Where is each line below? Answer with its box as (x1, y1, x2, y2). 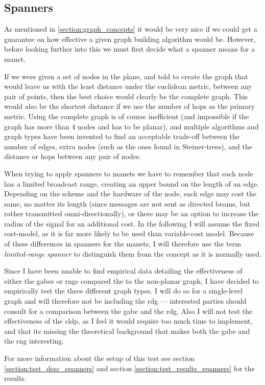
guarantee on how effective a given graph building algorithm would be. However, (4, 33, 256, 44)
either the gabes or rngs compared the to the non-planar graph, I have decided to (4, 275, 259, 286)
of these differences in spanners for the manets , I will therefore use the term (4, 238, 241, 249)
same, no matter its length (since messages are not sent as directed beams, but (4, 198, 251, 209)
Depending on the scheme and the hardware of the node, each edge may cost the (4, 188, 256, 199)
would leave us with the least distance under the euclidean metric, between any (4, 81, 252, 92)
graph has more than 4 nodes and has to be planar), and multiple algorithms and (4, 121, 259, 131)
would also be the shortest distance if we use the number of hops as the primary (4, 101, 255, 111)
